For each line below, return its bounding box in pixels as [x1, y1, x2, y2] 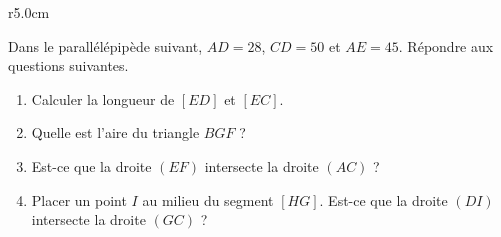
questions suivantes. [8, 55, 129, 76]
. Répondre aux [398, 35, 494, 56]
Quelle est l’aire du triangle [31, 122, 200, 143]
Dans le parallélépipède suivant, [8, 35, 203, 56]
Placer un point [31, 189, 127, 210]
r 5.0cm [8, 2, 50, 22]
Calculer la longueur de [31, 88, 175, 109]
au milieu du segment [142, 189, 274, 210]
